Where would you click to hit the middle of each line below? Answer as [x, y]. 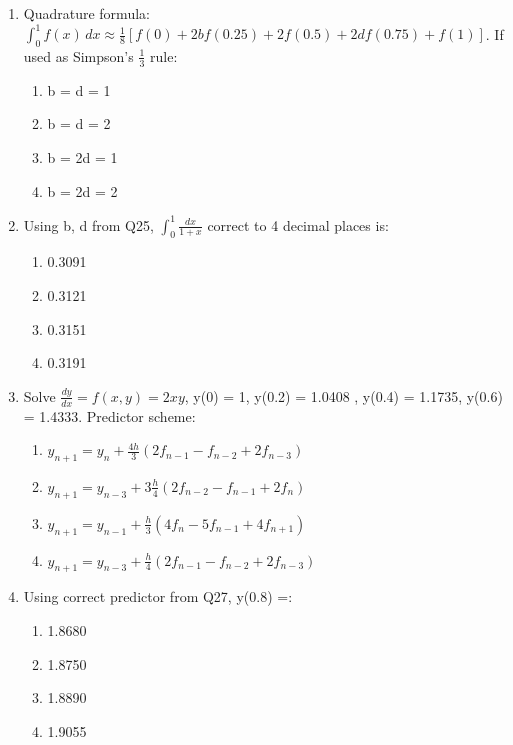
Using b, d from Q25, [88, 224]
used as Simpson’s [78, 55]
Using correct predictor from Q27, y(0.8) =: [158, 596]
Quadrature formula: [86, 13]
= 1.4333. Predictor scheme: [109, 415]
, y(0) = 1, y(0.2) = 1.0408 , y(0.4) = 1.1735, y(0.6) [343, 395]
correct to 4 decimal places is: [298, 224]
